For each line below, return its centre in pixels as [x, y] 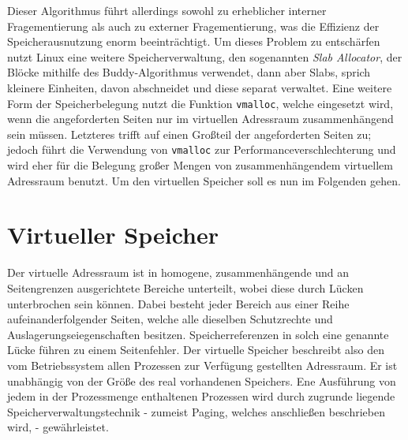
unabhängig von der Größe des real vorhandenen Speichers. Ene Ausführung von [202, 380]
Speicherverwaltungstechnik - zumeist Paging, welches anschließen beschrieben [196, 411]
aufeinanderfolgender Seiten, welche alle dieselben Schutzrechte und [170, 319]
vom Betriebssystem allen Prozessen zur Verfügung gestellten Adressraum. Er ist [202, 365]
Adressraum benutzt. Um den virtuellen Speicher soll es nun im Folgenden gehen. [204, 180]
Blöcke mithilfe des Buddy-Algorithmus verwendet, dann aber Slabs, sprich [189, 72]
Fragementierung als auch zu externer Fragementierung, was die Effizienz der [193, 26]
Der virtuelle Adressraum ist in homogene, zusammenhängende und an [178, 272]
